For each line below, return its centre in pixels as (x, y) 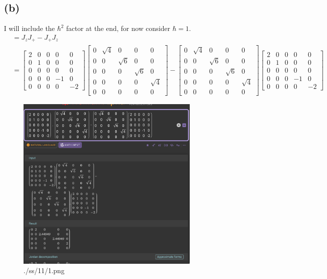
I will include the (29, 28)
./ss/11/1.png (44, 270)
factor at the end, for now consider (118, 28)
